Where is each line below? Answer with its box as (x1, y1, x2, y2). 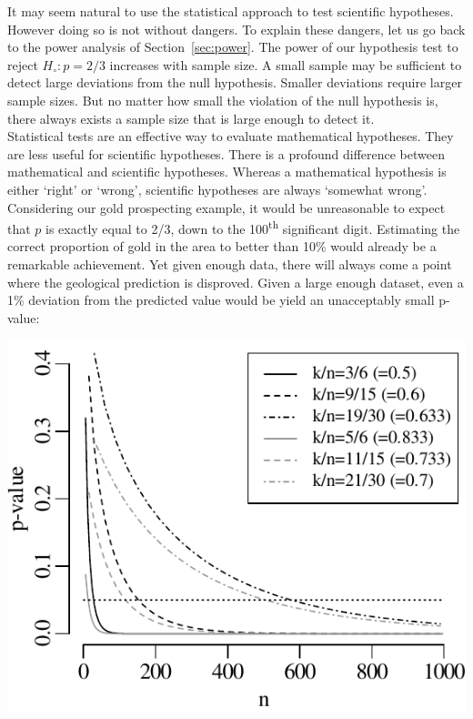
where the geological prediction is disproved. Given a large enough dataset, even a (7, 272, 464, 291)
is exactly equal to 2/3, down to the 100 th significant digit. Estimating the (45, 217, 460, 238)
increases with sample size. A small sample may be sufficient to (109, 55, 462, 74)
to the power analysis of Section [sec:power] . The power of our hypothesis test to (7, 37, 458, 56)
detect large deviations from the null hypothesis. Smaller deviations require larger (7, 73, 462, 92)
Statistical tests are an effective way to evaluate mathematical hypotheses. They (7, 127, 454, 146)
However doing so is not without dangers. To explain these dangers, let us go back (7, 19, 466, 38)
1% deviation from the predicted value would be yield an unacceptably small (7, 290, 435, 309)
